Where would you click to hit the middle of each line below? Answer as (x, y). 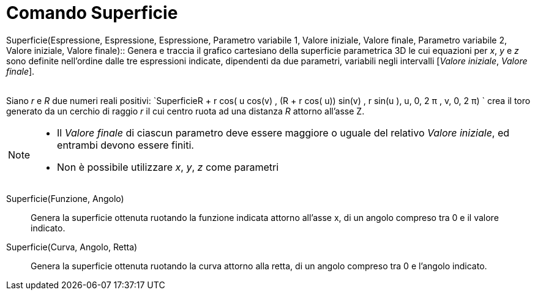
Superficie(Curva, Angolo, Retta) (72, 247)
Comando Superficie (92, 13)
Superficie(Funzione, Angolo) (65, 198)
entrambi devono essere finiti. (125, 145)
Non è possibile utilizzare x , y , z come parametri (168, 167)
